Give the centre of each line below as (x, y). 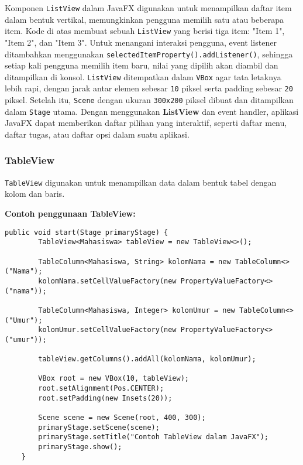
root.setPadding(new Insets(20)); (105, 398)
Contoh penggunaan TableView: (70, 213)
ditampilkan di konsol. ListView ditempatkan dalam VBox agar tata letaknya (143, 76)
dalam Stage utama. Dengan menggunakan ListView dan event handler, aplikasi (152, 111)
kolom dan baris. (35, 194)
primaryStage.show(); (80, 447)
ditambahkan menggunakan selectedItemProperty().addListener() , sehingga (149, 54)
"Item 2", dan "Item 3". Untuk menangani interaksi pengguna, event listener (141, 42)
